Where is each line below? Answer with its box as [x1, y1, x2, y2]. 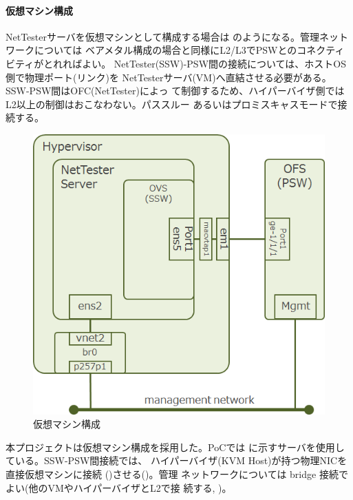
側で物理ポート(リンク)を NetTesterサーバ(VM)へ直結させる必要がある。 [6, 70, 332, 84]
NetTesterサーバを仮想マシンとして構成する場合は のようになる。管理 [6, 29, 320, 43]
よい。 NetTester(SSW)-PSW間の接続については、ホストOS [82, 56, 347, 70]
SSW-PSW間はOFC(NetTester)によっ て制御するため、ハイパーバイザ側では [6, 83, 345, 98]
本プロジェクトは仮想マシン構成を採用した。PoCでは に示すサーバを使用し [6, 439, 345, 454]
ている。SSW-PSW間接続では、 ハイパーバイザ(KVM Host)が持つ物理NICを [6, 453, 347, 468]
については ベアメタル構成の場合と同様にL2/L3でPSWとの [34, 43, 297, 57]
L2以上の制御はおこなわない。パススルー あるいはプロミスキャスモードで [6, 96, 338, 111]
